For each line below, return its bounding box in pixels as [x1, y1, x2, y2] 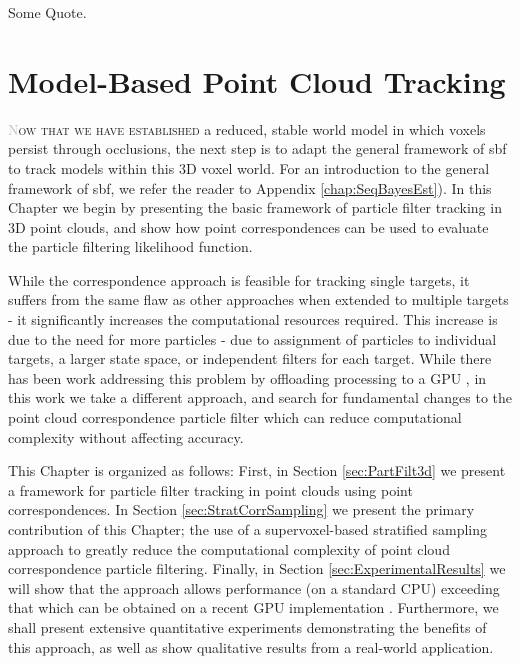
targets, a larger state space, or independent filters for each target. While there [8, 348, 492, 369]
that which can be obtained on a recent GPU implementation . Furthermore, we [8, 597, 499, 618]
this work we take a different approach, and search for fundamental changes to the [8, 387, 513, 408]
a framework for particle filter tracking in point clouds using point [8, 479, 413, 500]
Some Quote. [8, 2, 87, 22]
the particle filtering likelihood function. [8, 236, 253, 257]
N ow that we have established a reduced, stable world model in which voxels [8, 118, 486, 139]
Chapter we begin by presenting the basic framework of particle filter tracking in [8, 197, 502, 218]
